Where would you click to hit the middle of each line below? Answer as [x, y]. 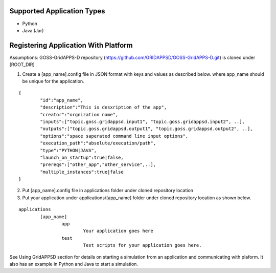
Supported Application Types [57, 11]
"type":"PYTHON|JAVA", [68, 150]
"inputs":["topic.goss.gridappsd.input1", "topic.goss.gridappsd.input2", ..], [143, 121]
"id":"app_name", [62, 100]
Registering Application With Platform [71, 45]
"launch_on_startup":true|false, [82, 157]
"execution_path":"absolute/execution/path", [98, 143]
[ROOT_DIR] [22, 65]
